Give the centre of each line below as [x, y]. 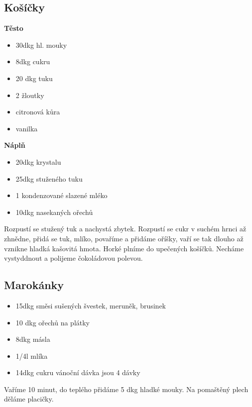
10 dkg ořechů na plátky [53, 322]
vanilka [27, 128]
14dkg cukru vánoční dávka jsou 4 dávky [78, 372]
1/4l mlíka [32, 356]
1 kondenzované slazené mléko [62, 195]
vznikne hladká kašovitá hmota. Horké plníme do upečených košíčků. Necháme [124, 248]
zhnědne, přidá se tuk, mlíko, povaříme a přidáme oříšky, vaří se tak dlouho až [124, 238]
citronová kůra [38, 112]
